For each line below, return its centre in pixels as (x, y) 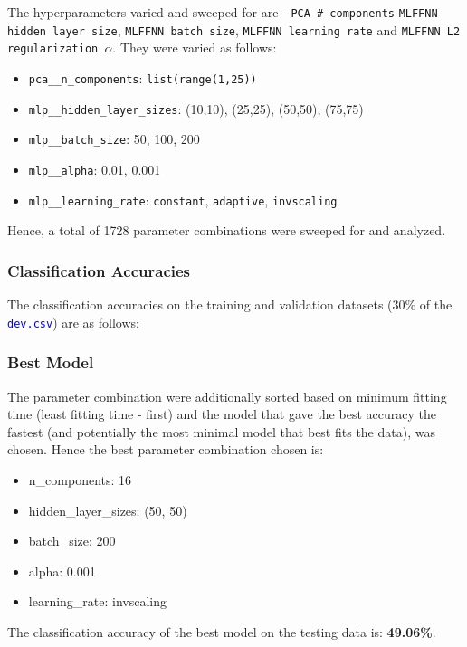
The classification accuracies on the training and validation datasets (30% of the (230, 304)
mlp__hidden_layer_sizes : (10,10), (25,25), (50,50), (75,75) (196, 108)
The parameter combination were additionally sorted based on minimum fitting (227, 396)
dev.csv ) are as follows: (73, 322)
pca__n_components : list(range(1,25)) (143, 77)
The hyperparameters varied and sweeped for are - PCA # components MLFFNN (223, 12)
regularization (53, 49)
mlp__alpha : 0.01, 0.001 (95, 169)
